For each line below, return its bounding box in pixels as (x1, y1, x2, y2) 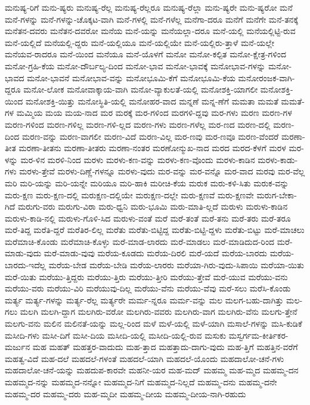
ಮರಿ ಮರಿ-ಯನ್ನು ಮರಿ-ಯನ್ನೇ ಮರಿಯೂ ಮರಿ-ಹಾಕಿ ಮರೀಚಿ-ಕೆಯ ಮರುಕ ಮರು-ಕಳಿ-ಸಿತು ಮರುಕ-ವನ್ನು (5, 176, 289, 189)
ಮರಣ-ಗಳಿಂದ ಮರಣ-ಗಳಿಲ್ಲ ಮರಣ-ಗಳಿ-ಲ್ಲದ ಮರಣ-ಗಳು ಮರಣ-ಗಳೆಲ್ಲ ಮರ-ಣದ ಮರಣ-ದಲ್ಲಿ (5, 118, 271, 130)
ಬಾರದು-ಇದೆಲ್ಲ (5, 259, 46, 271)
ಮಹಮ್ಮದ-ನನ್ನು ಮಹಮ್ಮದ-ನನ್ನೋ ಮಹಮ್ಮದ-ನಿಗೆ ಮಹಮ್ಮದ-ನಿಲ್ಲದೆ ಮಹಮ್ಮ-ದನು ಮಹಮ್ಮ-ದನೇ (5, 376, 277, 388)
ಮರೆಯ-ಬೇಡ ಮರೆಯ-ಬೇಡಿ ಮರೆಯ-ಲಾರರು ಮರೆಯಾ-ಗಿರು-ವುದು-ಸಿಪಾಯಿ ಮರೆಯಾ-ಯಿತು (48, 259, 304, 271)
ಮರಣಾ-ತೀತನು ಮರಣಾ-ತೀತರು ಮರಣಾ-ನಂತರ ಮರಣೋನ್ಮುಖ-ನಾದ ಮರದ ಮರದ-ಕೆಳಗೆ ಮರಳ (18, 142, 286, 154)
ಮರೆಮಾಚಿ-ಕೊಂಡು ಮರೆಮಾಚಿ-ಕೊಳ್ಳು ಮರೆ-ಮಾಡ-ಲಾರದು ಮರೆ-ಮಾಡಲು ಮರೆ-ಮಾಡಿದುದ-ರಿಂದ (5, 235, 275, 247)
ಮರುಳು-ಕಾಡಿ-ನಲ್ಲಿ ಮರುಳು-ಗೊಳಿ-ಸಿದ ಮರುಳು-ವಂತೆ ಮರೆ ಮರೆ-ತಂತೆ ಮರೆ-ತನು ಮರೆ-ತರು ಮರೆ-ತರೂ (5, 211, 291, 224)
